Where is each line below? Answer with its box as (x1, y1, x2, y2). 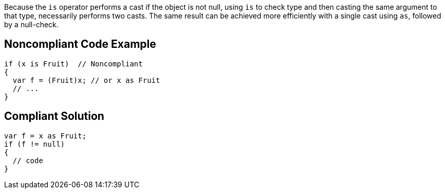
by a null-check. (4, 20, 59, 29)
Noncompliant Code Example (4, 38, 156, 51)
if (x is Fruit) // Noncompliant (4, 59, 143, 68)
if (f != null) (4, 139, 65, 148)
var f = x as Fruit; (4, 131, 87, 140)
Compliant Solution (4, 110, 104, 123)
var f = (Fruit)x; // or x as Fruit (12, 76, 160, 84)
